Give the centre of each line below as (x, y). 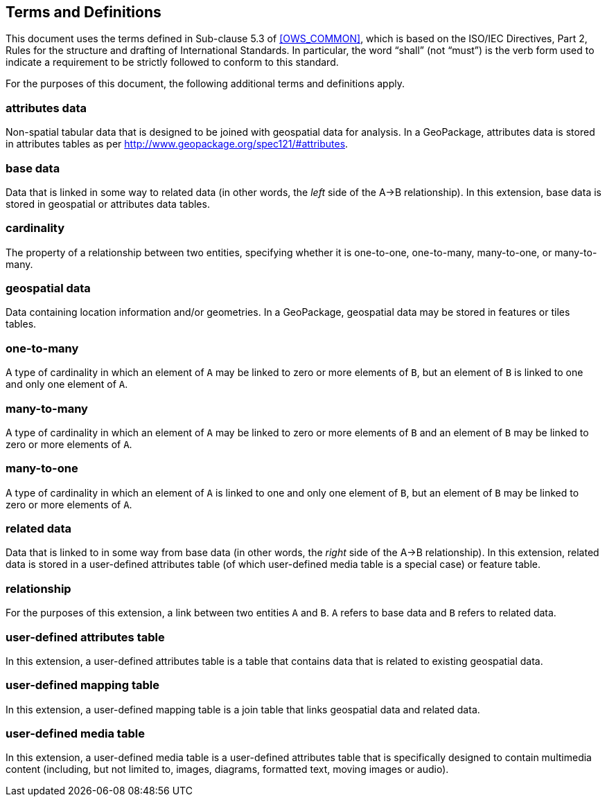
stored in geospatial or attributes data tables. (108, 204)
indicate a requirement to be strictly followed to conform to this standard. (172, 62)
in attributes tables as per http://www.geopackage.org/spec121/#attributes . (177, 144)
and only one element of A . (67, 384)
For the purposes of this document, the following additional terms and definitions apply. (205, 84)
